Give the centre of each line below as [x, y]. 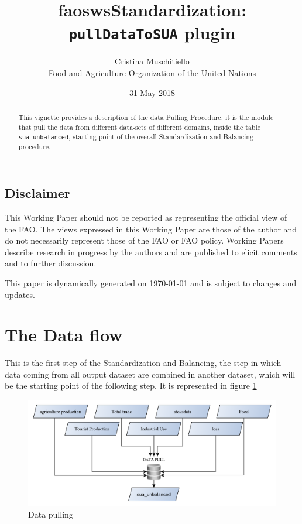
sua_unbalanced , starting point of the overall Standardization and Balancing [136, 137]
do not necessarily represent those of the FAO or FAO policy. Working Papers [144, 240]
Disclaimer [37, 193]
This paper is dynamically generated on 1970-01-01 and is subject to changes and [151, 282]
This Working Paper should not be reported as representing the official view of [146, 217]
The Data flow [64, 335]
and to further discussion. [51, 263]
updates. [20, 294]
